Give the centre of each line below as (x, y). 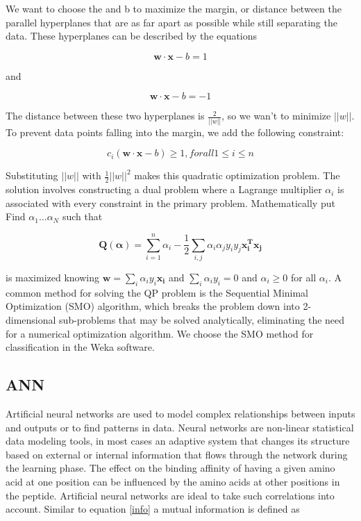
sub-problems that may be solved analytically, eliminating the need (202, 320)
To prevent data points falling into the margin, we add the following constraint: (175, 132)
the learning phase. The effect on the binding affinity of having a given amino (170, 468)
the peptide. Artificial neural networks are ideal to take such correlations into (170, 495)
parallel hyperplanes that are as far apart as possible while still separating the (171, 22)
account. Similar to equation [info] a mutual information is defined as (153, 509)
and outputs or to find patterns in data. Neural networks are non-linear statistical (180, 427)
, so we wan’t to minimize (276, 116)
